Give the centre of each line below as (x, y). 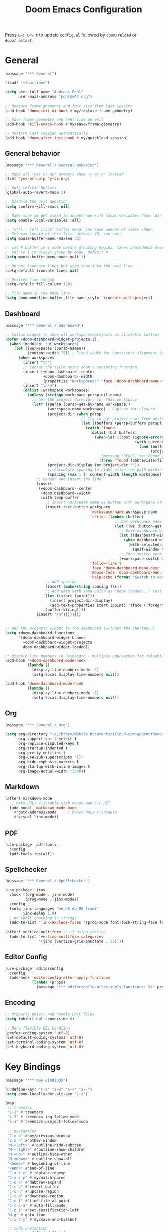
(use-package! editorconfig (34, 968)
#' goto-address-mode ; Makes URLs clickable (66, 812)
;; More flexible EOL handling (38, 1028)
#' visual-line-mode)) (36, 817)
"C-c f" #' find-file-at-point (39, 1201)
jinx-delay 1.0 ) (40, 913)
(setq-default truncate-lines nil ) (42, 271)
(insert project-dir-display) (81, 601)
